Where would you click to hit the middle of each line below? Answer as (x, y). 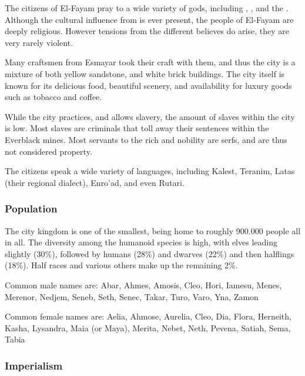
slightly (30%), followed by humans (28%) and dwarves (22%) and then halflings (150, 253)
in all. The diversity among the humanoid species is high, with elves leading (141, 242)
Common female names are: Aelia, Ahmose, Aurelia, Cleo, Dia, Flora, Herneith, (148, 316)
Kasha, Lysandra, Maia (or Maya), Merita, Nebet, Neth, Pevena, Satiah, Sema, (148, 327)
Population (31, 209)
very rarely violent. (39, 42)
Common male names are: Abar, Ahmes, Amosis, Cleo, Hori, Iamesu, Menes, (143, 285)
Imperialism (34, 365)
